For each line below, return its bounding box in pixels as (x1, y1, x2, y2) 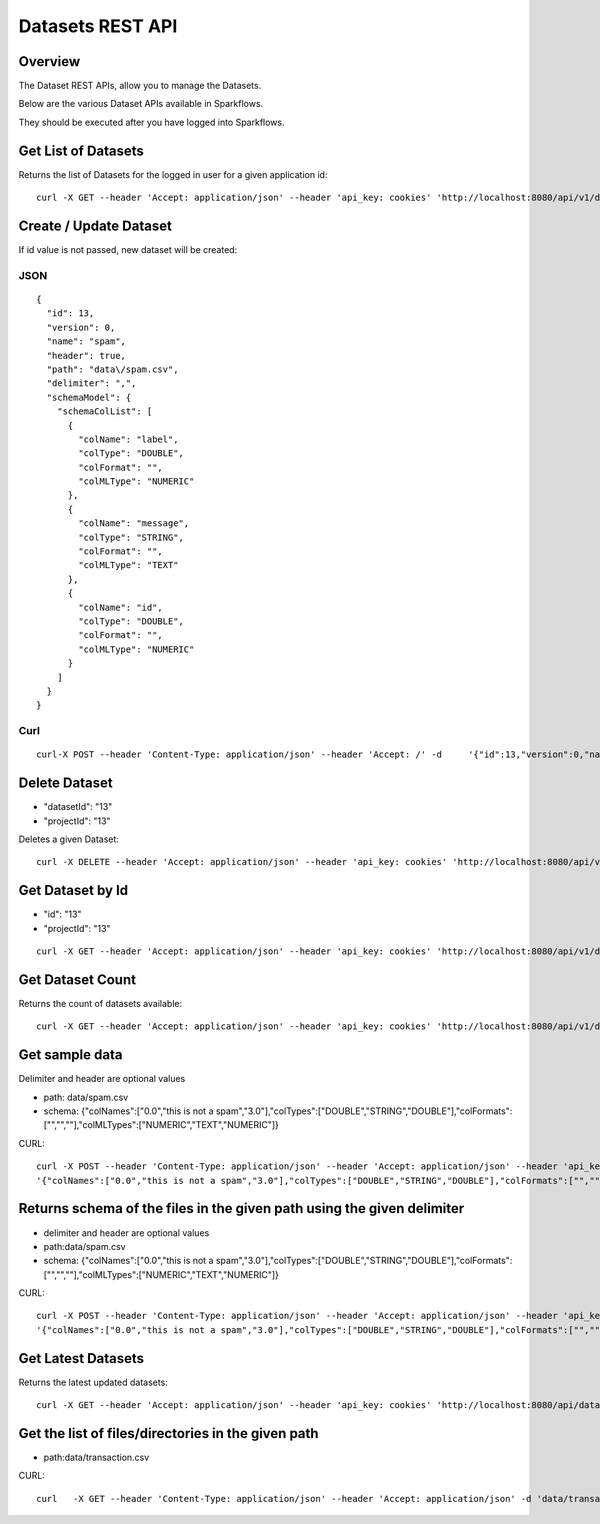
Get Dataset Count (18, 971, 137, 988)
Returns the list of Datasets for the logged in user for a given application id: (18, 168, 328, 180)
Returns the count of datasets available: (18, 997, 183, 1009)
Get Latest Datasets (18, 1350, 145, 1367)
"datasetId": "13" (43, 801, 113, 813)
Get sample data (18, 1046, 123, 1064)
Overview (18, 53, 81, 70)
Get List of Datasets (18, 142, 145, 159)
